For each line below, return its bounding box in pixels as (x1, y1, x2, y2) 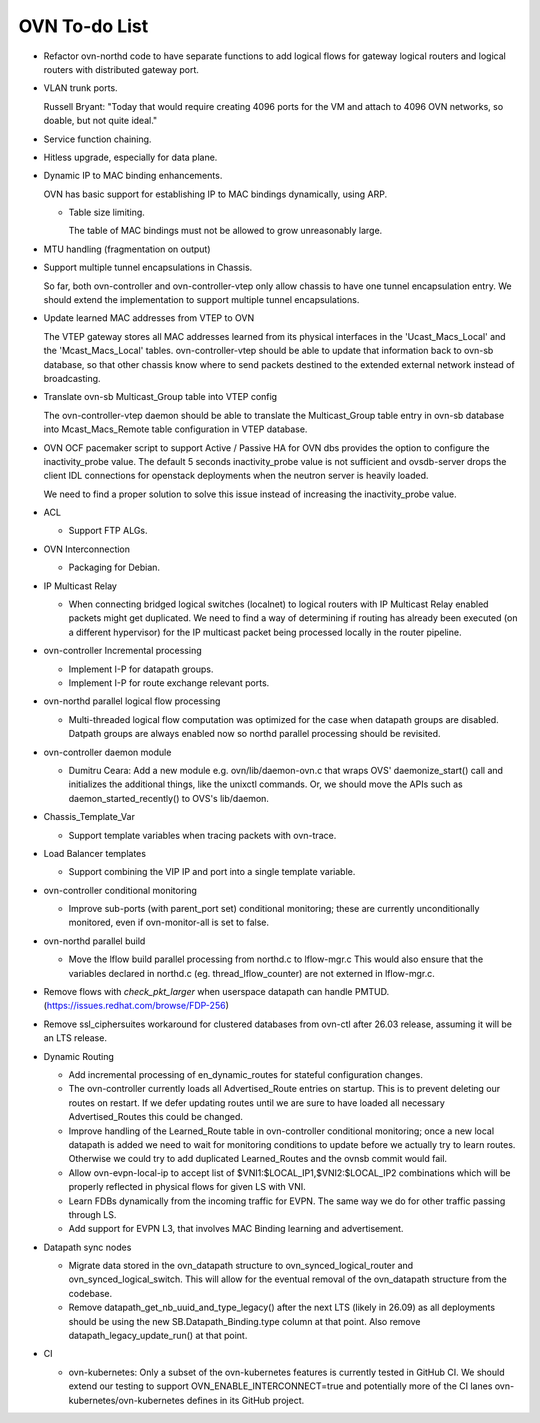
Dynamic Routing (43, 1050, 114, 1062)
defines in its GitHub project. (186, 1394, 305, 1406)
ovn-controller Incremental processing (43, 645, 202, 657)
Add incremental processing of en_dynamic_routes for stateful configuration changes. (68, 1068, 424, 1080)
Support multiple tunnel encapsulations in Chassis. (43, 261, 253, 274)
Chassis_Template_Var (43, 811, 135, 823)
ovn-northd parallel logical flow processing (43, 695, 221, 707)
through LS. (68, 1208, 117, 1220)
